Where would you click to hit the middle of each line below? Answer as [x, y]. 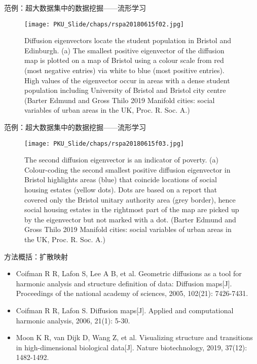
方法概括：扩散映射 [36, 256]
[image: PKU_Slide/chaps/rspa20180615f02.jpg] [104, 24]
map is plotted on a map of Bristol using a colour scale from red [124, 60]
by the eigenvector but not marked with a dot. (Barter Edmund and [130, 219]
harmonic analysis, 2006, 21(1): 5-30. [73, 320]
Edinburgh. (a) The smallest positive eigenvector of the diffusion [124, 50]
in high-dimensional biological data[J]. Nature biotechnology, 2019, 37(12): [132, 347]
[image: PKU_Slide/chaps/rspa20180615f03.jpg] [104, 143]
